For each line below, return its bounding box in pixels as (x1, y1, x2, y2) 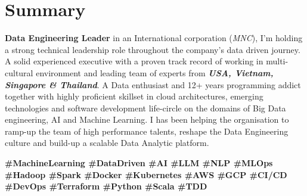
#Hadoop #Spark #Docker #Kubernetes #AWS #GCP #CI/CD (5, 168, 287, 181)
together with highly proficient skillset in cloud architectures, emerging (5, 90, 263, 102)
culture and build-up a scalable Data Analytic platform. (5, 136, 209, 149)
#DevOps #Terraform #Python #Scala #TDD (5, 180, 207, 192)
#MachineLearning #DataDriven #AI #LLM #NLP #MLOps (5, 157, 273, 169)
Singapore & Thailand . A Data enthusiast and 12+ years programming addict (5, 78, 301, 91)
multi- (266, 55, 289, 67)
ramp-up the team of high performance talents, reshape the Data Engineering (5, 125, 289, 137)
